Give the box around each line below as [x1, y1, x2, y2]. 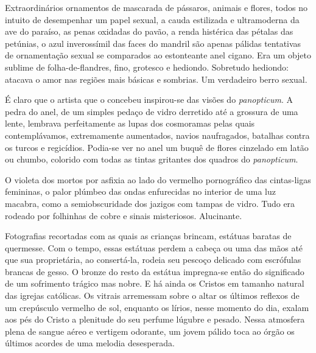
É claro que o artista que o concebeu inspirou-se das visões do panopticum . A [5, 93, 293, 106]
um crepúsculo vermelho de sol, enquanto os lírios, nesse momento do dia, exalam [5, 301, 309, 313]
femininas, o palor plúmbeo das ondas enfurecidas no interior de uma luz [5, 185, 276, 198]
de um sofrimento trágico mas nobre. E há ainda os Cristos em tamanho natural [5, 277, 304, 290]
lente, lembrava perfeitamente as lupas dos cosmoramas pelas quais [5, 117, 255, 130]
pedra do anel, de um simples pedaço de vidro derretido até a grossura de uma [5, 105, 298, 117]
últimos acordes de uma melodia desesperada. [5, 337, 175, 349]
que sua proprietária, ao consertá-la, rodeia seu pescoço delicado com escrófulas [5, 253, 301, 266]
